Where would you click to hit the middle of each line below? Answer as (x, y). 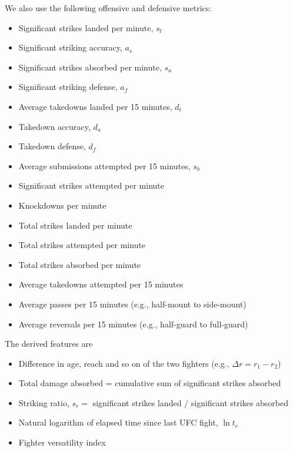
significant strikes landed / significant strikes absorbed (191, 402)
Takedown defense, (52, 146)
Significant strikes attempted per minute (91, 185)
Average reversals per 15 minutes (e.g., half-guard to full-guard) (133, 324)
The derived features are (49, 344)
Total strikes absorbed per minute (80, 264)
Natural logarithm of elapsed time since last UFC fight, (118, 422)
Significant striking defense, (68, 87)
